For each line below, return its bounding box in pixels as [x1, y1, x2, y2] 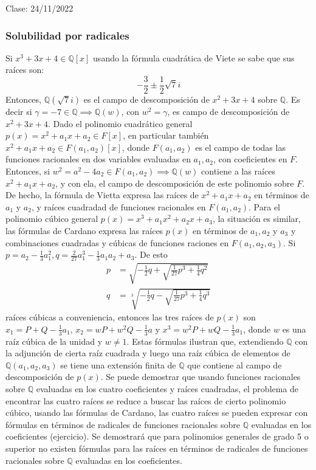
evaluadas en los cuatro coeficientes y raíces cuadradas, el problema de [36, 382, 299, 395]
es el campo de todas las [195, 140, 286, 153]
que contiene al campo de [187, 358, 282, 371]
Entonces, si [5, 165, 50, 178]
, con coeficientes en [213, 153, 287, 165]
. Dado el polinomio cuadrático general [47, 117, 193, 130]
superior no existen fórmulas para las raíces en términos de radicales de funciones [5, 441, 308, 454]
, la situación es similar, [213, 212, 301, 225]
